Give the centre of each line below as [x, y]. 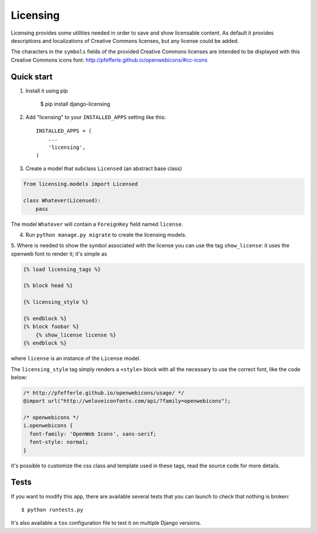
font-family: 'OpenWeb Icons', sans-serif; [93, 434]
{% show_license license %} [76, 335]
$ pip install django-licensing [75, 104]
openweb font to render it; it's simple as [59, 254]
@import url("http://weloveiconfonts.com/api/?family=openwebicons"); [127, 401]
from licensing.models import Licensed [80, 184]
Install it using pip [47, 90]
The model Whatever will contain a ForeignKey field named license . [97, 224]
